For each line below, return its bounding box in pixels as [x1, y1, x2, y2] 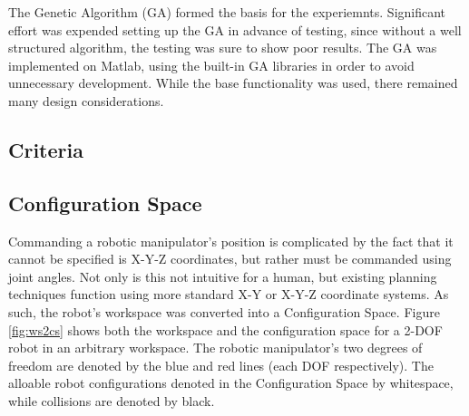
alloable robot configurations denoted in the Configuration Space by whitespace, [8, 373, 454, 392]
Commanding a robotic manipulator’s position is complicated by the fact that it [8, 231, 454, 250]
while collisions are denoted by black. [8, 391, 215, 410]
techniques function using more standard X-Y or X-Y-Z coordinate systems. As [8, 285, 449, 304]
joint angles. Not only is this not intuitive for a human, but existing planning [8, 266, 437, 285]
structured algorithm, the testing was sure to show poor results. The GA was [8, 38, 437, 57]
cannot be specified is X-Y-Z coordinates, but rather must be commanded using [8, 249, 452, 268]
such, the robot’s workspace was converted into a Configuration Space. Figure [8, 302, 440, 321]
